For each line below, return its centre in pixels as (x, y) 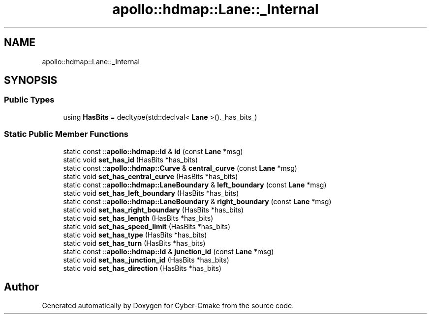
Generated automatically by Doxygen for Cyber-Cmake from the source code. (168, 306)
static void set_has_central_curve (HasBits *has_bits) (151, 176)
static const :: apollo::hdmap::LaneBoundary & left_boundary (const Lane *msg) (195, 185)
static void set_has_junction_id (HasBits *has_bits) (146, 260)
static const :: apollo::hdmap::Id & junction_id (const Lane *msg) (169, 251)
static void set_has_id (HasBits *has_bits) (131, 159)
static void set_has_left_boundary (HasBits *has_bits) (151, 193)
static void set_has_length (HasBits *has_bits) (138, 218)
